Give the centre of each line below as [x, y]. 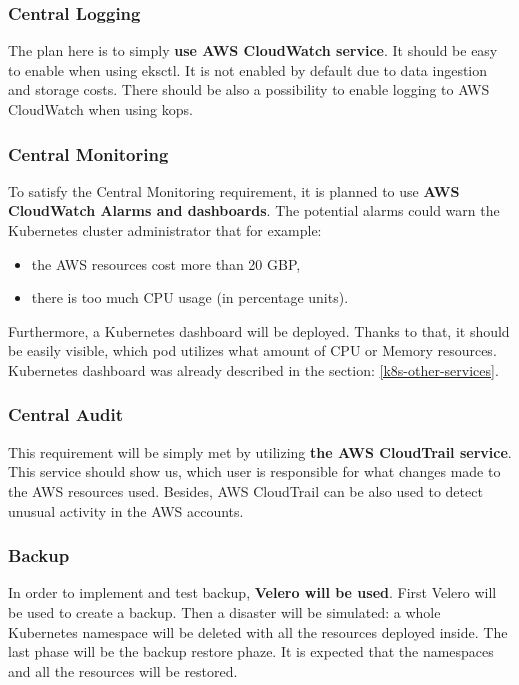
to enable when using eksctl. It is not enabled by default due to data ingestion [248, 69]
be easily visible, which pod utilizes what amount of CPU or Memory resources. [252, 350]
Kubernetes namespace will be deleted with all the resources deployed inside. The [258, 631]
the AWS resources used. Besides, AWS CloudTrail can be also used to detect [245, 490]
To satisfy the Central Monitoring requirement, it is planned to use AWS [234, 190]
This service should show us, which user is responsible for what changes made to [254, 471]
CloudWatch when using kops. [100, 109]
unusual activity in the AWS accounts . [126, 510]
